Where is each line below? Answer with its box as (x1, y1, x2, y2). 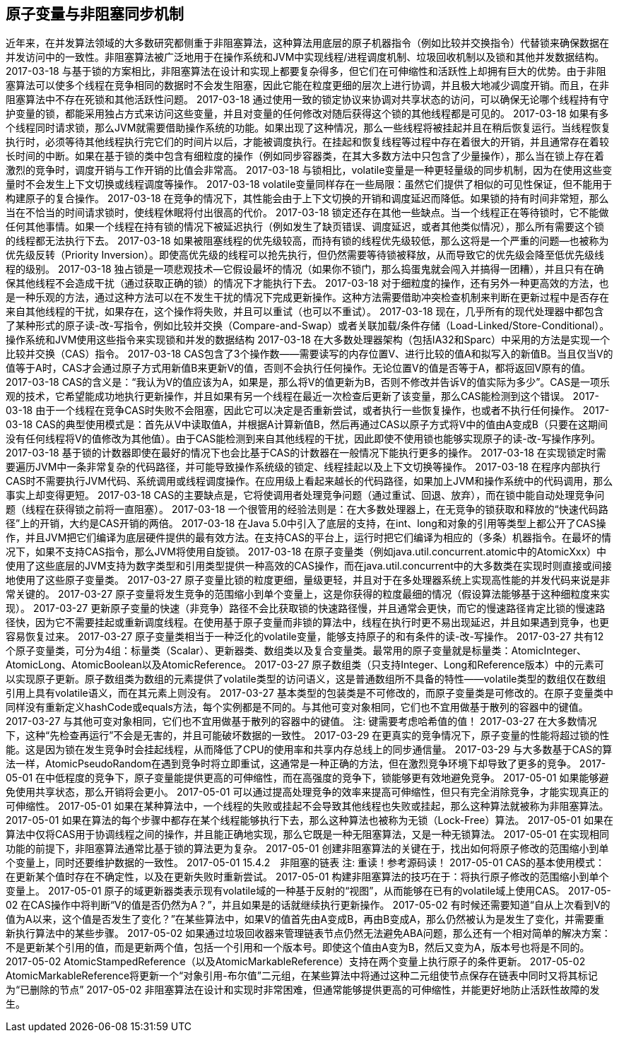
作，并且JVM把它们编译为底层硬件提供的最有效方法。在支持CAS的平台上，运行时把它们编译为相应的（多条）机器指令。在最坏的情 (6, 531, 611, 544)
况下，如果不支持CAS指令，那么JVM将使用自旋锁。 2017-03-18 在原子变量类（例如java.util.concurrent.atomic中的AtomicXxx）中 (6, 545, 607, 558)
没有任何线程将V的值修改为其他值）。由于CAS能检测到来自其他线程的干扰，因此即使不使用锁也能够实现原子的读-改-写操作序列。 (6, 432, 601, 445)
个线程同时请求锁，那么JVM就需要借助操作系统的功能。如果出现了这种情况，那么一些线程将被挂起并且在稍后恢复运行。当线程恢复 (6, 122, 611, 134)
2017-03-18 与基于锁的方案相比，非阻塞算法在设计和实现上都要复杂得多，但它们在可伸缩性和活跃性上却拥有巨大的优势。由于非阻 (6, 65, 606, 78)
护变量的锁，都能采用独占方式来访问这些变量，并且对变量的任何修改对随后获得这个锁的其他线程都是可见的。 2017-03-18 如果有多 (6, 107, 609, 120)
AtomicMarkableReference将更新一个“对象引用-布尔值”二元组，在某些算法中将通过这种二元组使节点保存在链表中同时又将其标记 (6, 969, 598, 982)
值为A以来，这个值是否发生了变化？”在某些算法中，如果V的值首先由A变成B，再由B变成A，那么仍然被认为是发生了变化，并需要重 (6, 913, 605, 926)
